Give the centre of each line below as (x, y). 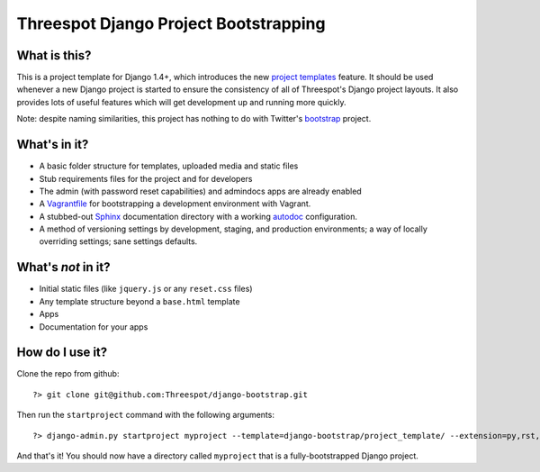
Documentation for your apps (94, 327)
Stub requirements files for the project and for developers (146, 178)
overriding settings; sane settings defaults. (118, 241)
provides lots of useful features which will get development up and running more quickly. (181, 102)
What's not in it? (63, 267)
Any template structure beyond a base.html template (139, 301)
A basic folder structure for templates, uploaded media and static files (169, 166)
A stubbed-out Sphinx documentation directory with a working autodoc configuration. (198, 216)
